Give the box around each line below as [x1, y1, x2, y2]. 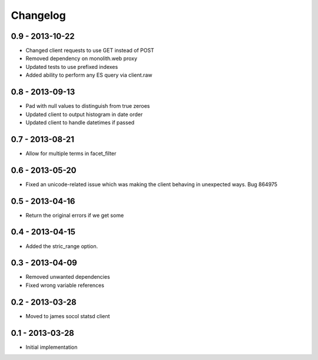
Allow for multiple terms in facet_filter [25, 150, 117, 157]
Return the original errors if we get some [25, 212, 124, 219]
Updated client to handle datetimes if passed [25, 118, 135, 126]
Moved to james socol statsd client [25, 312, 110, 319]
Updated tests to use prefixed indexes [25, 63, 118, 70]
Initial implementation [25, 344, 78, 351]
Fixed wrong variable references [25, 282, 104, 289]
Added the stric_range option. [25, 242, 98, 250]
